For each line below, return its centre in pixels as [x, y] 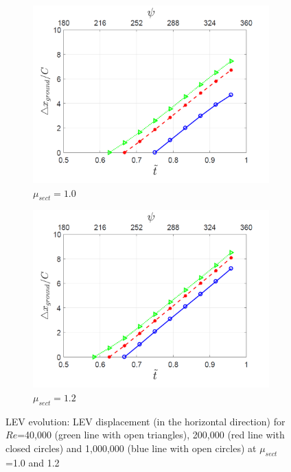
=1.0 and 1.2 [33, 462]
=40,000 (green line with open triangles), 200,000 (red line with [151, 435]
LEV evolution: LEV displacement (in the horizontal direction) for [145, 421]
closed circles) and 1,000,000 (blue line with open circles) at [131, 448]
